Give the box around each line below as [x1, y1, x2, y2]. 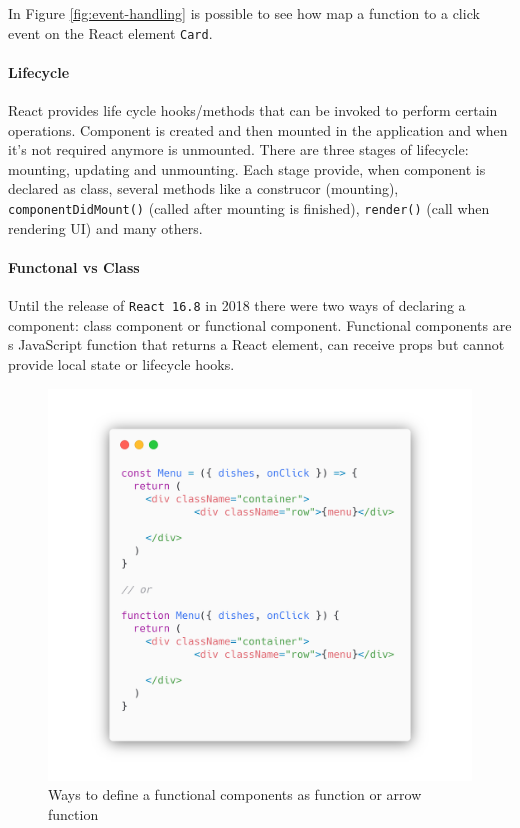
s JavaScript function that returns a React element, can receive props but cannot [8, 334, 505, 355]
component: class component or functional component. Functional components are [8, 314, 512, 335]
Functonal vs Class [8, 256, 140, 277]
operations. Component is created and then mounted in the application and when [8, 119, 508, 140]
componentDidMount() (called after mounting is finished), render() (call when [8, 198, 490, 219]
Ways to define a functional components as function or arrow [48, 784, 422, 805]
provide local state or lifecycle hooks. [8, 353, 235, 374]
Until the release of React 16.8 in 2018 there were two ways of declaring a [8, 295, 466, 316]
